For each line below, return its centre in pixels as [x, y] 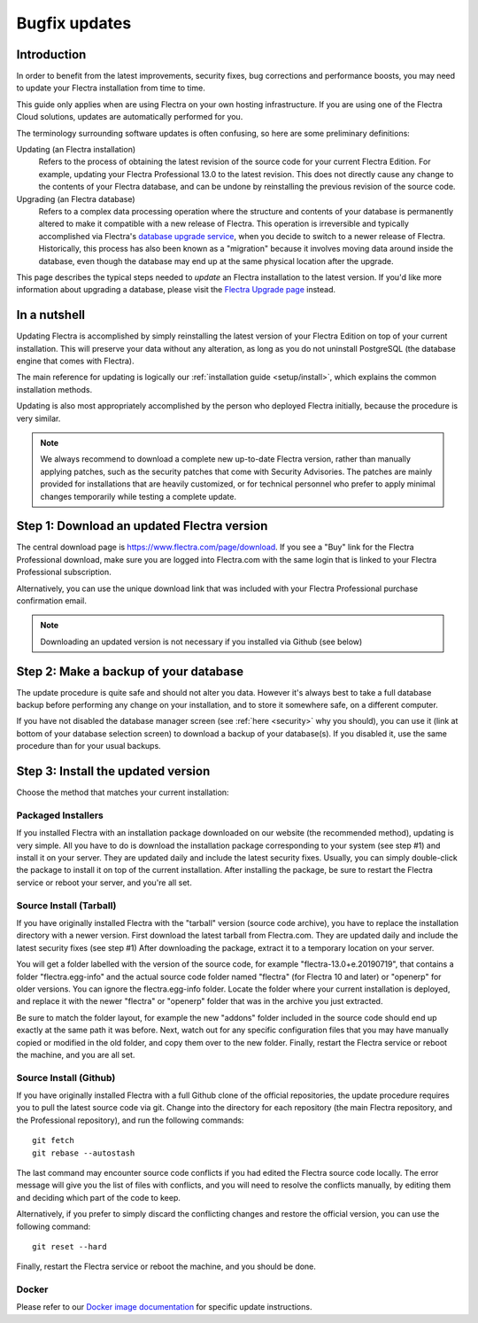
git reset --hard [69, 1246]
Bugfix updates [74, 23]
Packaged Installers [60, 815]
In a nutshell [51, 315]
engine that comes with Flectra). [75, 361]
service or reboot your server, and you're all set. [104, 883]
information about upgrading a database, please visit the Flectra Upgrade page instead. [176, 290]
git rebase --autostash [84, 1153]
